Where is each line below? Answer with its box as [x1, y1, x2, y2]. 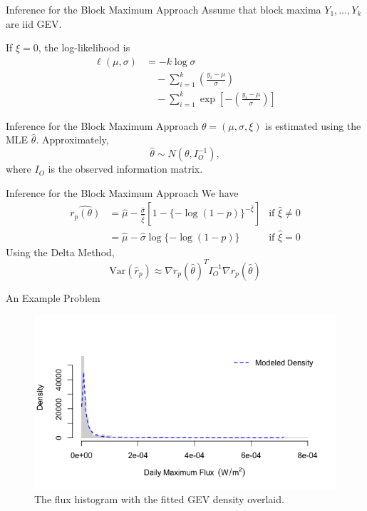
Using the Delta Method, [6, 244, 115, 259]
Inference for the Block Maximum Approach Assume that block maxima [6, 2, 321, 16]
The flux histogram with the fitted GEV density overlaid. [34, 491, 284, 506]
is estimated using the [265, 118, 361, 133]
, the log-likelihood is [38, 40, 130, 55]
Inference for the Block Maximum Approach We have [6, 185, 239, 200]
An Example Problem [6, 290, 100, 305]
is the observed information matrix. [48, 161, 203, 176]
